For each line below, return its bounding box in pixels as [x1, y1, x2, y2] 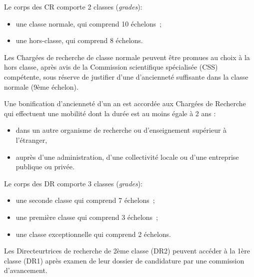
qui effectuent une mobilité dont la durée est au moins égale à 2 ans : [4, 108, 216, 118]
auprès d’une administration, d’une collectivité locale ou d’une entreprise [15, 151, 239, 162]
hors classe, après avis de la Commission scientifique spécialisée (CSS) [4, 62, 218, 72]
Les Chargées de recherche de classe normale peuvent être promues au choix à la [4, 52, 250, 62]
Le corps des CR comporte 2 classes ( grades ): [4, 2, 142, 12]
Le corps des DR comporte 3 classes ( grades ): [4, 178, 143, 188]
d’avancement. [4, 265, 47, 275]
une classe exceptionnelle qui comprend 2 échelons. [15, 228, 171, 239]
